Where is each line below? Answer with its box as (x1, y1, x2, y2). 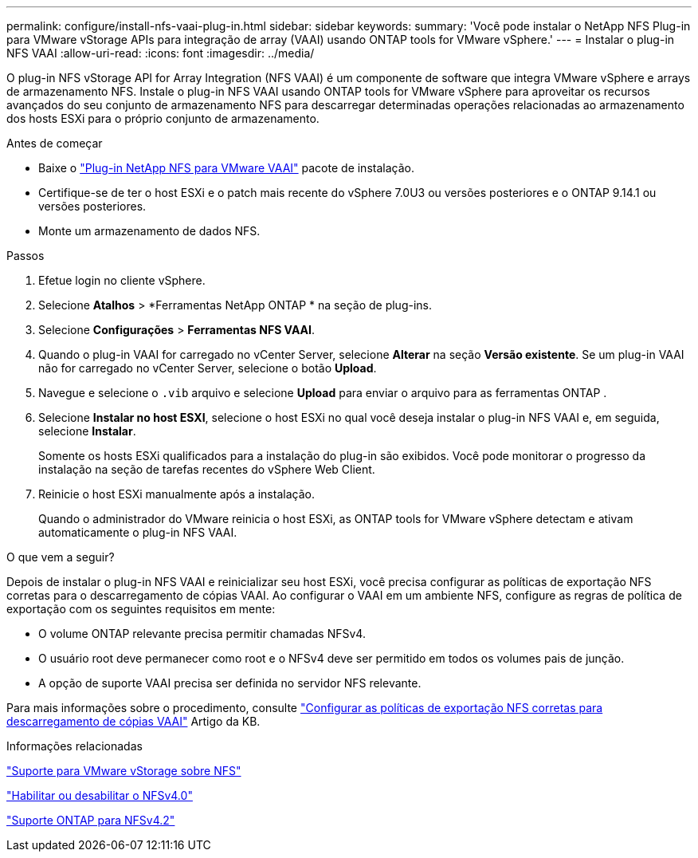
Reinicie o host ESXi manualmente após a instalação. (38, 487, 315, 501)
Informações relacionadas (6, 739, 143, 753)
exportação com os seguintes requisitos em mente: (6, 602, 276, 616)
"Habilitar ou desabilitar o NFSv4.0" (6, 789, 193, 802)
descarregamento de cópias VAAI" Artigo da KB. (6, 714, 261, 728)
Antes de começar (6, 136, 103, 150)
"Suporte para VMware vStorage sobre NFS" (6, 764, 241, 777)
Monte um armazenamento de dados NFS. (38, 224, 261, 238)
